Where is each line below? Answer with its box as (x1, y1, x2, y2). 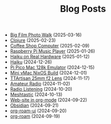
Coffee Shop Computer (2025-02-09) (10, 43, 90, 49)
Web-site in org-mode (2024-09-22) (10, 97, 88, 103)
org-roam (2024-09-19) (10, 113, 60, 119)
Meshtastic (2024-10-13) (10, 91, 63, 97)
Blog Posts (60, 3, 106, 15)
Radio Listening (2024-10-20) (10, 86, 72, 92)
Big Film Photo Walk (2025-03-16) (10, 32, 82, 38)
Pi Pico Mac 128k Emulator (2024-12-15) (10, 64, 95, 70)
